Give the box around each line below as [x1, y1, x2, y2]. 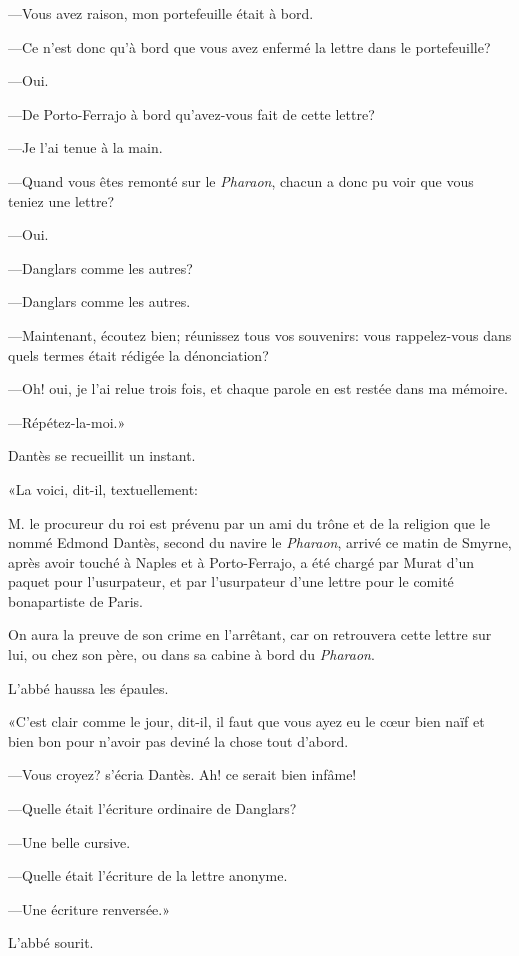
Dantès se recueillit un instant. [8, 445, 196, 466]
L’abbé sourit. [8, 932, 94, 953]
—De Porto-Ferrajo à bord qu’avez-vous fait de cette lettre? [8, 103, 375, 124]
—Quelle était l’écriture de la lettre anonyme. [8, 865, 288, 886]
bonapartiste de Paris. [8, 590, 144, 611]
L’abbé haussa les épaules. [8, 677, 169, 698]
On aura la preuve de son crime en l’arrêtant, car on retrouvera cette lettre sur [8, 624, 492, 645]
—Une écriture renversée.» [8, 898, 170, 919]
